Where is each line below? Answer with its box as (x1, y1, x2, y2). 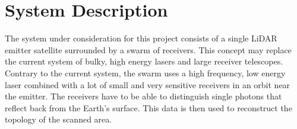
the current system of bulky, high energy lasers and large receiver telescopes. (5, 55, 283, 67)
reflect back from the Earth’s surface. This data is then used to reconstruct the (5, 101, 292, 114)
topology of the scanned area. (5, 113, 112, 125)
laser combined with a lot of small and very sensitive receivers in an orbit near (5, 78, 290, 91)
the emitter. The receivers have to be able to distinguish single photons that (5, 90, 282, 102)
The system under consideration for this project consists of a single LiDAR (5, 32, 277, 44)
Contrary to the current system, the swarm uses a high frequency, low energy (5, 66, 286, 79)
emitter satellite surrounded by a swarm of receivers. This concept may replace (5, 43, 292, 56)
